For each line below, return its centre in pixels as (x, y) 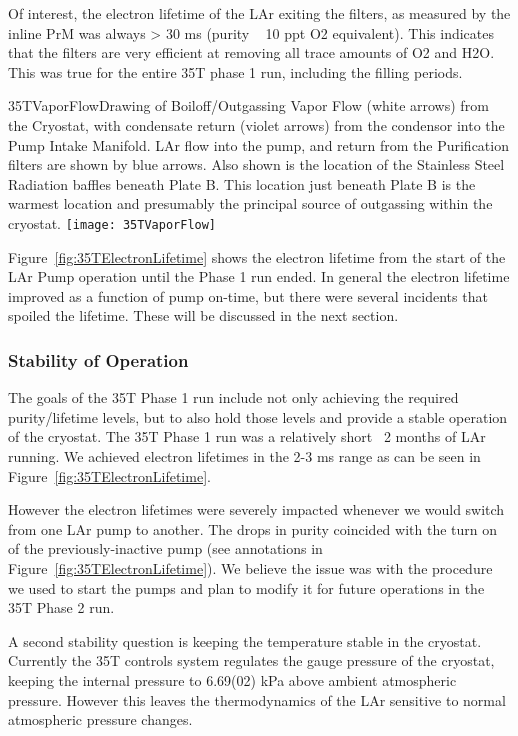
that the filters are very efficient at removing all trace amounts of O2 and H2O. (251, 52)
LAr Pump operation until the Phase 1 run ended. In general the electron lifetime (259, 276)
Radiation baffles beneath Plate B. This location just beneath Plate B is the (242, 183)
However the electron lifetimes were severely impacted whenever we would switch (256, 509)
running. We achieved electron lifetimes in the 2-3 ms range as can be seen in (244, 455)
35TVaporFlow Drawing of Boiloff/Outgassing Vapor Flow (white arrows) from (248, 105)
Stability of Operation (98, 359)
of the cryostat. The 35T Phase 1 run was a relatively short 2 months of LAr (247, 436)
